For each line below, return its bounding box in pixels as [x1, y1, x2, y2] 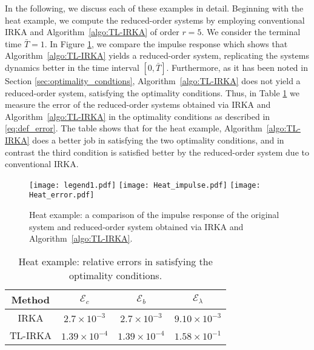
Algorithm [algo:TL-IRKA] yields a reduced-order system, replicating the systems [5, 49, 309, 62]
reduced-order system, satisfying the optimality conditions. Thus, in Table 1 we [5, 86, 299, 99]
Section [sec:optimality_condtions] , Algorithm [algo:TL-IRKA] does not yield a [5, 74, 301, 87]
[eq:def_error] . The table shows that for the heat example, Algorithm [5, 122, 262, 134]
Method [11, 292, 50, 306]
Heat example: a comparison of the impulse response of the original [29, 208, 279, 221]
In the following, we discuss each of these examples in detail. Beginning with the [5, 2, 304, 14]
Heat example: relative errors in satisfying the [18, 254, 213, 268]
